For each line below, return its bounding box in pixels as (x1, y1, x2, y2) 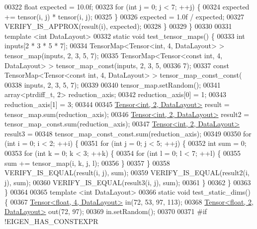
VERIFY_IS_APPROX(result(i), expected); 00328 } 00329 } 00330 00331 (4, 21, 232, 31)
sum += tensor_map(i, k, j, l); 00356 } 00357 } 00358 (4, 157, 170, 168)
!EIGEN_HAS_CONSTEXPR (4, 216, 98, 227)
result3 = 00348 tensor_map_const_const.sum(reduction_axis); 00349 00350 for (4, 128, 252, 138)
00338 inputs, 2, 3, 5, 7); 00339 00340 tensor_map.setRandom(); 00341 (4, 79, 221, 90)
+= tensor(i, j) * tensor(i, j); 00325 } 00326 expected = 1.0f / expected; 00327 (4, 11, 245, 21)
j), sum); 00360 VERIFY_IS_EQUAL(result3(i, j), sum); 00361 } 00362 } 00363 (4, 177, 251, 187)
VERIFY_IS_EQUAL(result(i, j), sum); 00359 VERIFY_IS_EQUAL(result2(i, (4, 167, 250, 178)
